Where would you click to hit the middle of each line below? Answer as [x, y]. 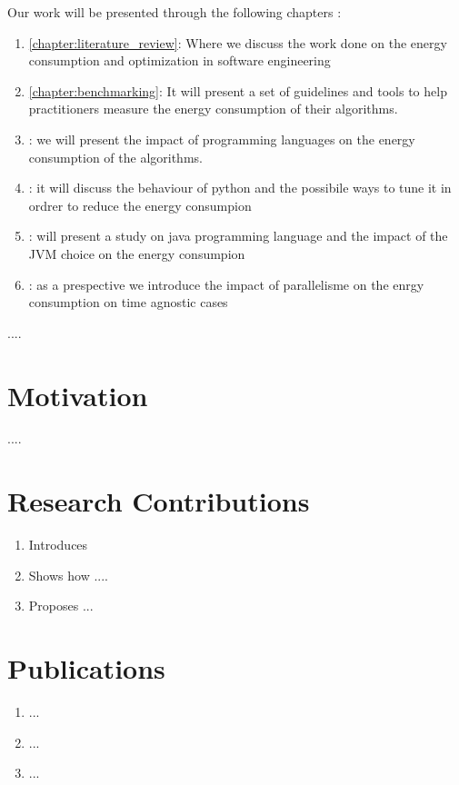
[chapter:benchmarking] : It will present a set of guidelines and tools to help [238, 90]
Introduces [58, 545]
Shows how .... [68, 575]
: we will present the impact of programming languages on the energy [222, 139]
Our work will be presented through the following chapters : [175, 12]
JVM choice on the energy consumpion [137, 253]
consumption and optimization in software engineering [180, 60]
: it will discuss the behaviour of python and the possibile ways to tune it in [240, 188]
